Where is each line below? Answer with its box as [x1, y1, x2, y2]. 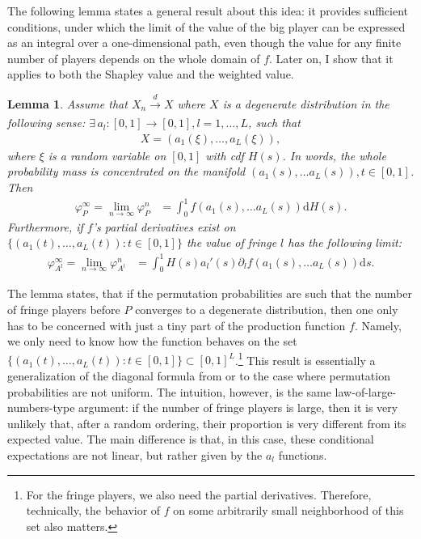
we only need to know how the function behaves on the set [7, 333, 297, 350]
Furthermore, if [7, 218, 83, 235]
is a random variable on [48, 146, 166, 163]
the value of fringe [186, 234, 277, 251]
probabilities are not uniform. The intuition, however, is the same [7, 383, 331, 400]
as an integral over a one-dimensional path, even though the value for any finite [7, 34, 402, 51]
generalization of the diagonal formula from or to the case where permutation [7, 367, 390, 384]
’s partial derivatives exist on [92, 218, 236, 235]
